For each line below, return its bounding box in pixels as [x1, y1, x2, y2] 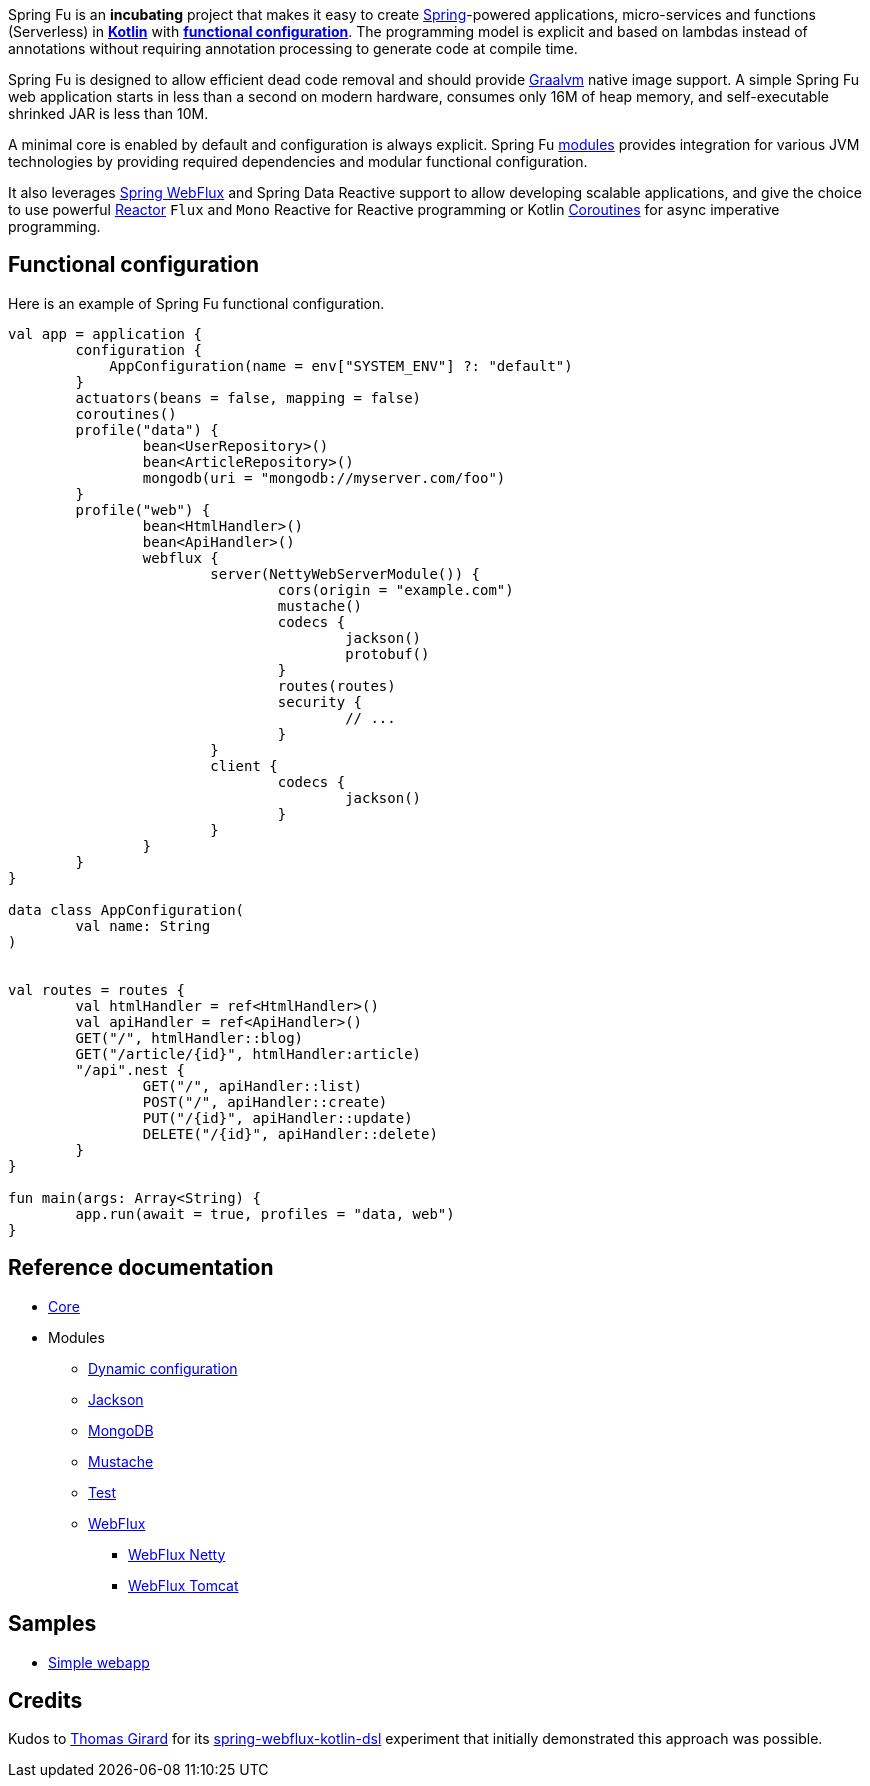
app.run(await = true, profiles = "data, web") [75, 1205, 455, 1222]
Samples [8, 1611, 97, 1637]
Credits [8, 1687, 83, 1713]
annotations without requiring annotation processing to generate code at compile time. [8, 40, 578, 57]
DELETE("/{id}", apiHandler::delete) [142, 1125, 438, 1142]
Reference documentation [8, 1255, 274, 1281]
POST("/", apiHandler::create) [142, 1093, 388, 1110]
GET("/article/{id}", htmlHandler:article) [75, 1045, 422, 1062]
